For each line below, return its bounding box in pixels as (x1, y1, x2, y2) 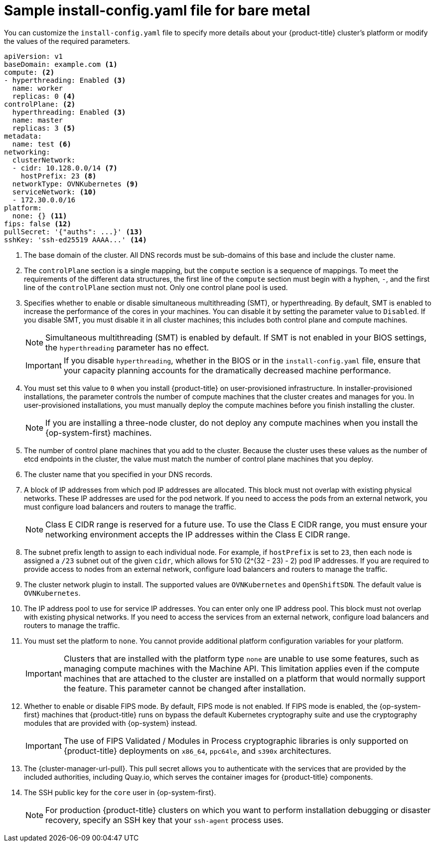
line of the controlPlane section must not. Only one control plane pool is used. (24, 283, 288, 292)
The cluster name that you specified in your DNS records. (24, 470, 213, 479)
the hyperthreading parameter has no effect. (45, 342, 209, 352)
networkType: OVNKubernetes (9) (12, 179, 139, 188)
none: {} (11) (12, 211, 67, 220)
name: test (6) (12, 140, 71, 148)
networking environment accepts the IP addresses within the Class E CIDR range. (45, 529, 350, 539)
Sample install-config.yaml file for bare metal (4, 2, 310, 19)
